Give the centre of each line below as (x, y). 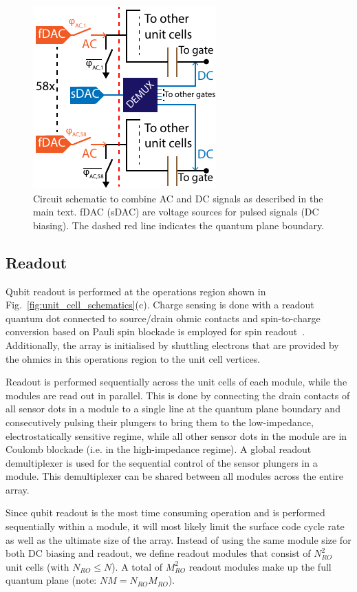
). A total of (137, 566)
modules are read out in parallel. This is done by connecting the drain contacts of (178, 395)
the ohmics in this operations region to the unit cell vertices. (133, 358)
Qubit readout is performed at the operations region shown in (136, 291)
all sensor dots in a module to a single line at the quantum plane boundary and (173, 409)
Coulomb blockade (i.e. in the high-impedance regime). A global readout (159, 449)
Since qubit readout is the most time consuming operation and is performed (165, 512)
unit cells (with (37, 566)
